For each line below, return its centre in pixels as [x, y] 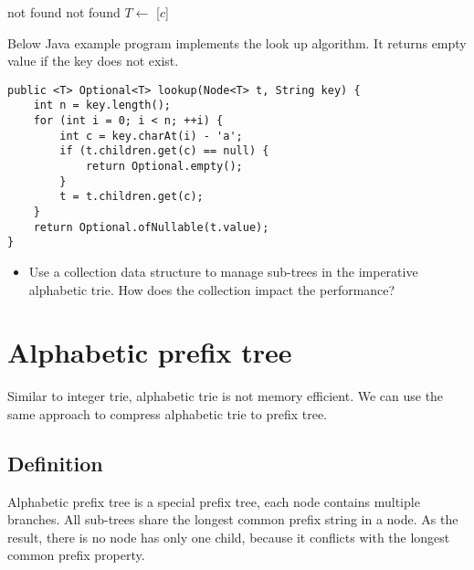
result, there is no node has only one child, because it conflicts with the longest [229, 537]
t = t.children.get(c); [132, 197]
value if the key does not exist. [93, 61]
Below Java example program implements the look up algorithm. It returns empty [237, 42]
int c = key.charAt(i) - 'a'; [151, 136]
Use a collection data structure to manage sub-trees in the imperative [223, 271]
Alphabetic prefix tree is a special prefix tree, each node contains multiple [214, 501]
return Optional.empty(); [164, 167]
